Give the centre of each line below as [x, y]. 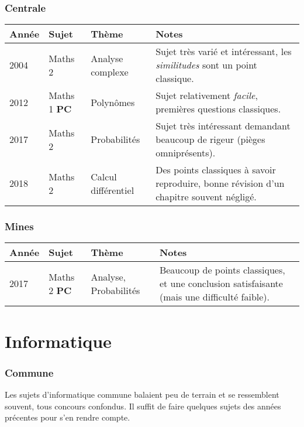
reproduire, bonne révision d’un [220, 183]
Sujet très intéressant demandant [223, 126]
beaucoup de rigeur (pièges [210, 139]
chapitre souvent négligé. [206, 197]
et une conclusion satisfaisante [221, 283]
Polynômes [113, 102]
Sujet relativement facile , [207, 95]
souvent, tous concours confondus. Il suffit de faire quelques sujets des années [143, 406]
